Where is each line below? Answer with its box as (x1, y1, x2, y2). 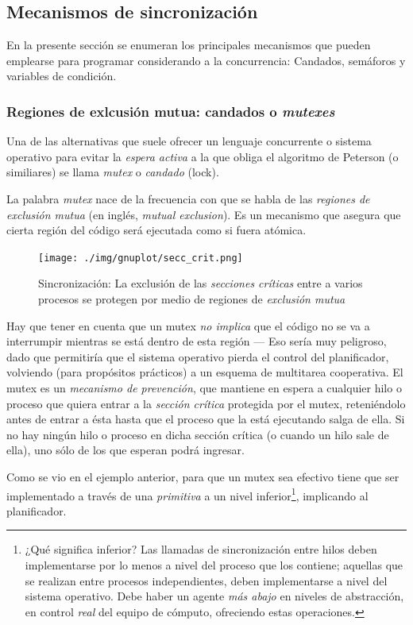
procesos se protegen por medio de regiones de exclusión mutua (38, 291, 345, 307)
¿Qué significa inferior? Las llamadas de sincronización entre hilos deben (25, 541, 377, 557)
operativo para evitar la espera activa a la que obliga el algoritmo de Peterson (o (6, 148, 399, 164)
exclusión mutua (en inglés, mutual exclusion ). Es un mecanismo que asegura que (6, 206, 401, 222)
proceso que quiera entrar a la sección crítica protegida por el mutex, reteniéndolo (6, 395, 406, 411)
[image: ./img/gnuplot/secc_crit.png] (38, 252, 243, 264)
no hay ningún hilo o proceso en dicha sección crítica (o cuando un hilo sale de (6, 426, 389, 442)
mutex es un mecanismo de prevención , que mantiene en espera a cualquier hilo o (6, 379, 402, 395)
